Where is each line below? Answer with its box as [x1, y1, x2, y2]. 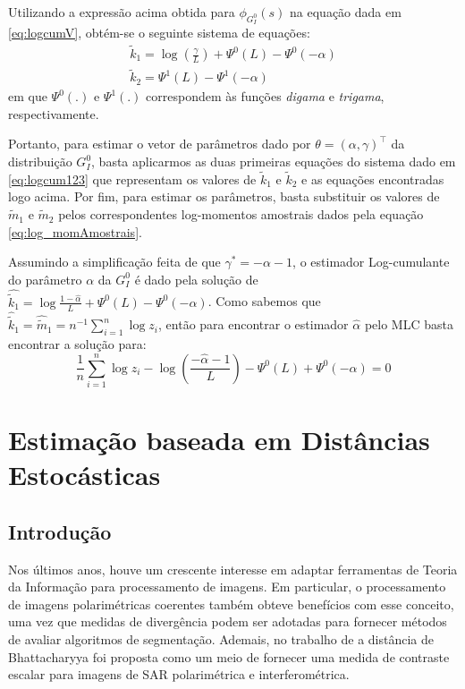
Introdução [8, 517, 112, 545]
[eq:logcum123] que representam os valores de [8, 169, 257, 188]
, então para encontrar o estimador [158, 315, 349, 334]
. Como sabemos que [207, 292, 321, 310]
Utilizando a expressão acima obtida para [8, 3, 235, 21]
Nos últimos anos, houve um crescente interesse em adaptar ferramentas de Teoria [8, 559, 458, 578]
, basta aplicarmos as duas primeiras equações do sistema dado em [91, 152, 456, 171]
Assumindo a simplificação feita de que [8, 252, 221, 271]
